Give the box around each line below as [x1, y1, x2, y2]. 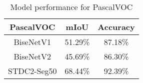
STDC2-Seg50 [8, 65, 57, 76]
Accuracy [97, 21, 135, 32]
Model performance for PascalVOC [10, 1, 133, 12]
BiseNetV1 [13, 36, 51, 47]
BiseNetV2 [13, 50, 51, 62]
